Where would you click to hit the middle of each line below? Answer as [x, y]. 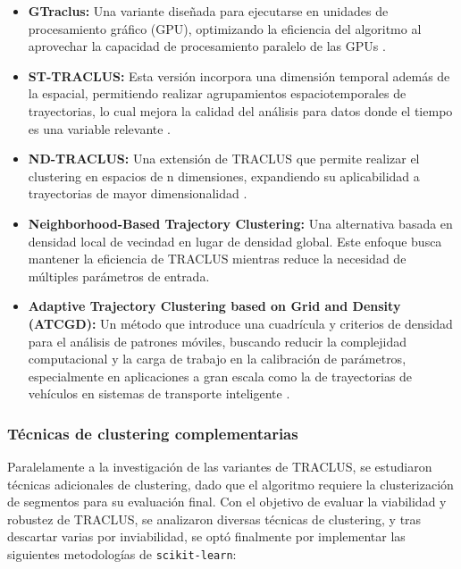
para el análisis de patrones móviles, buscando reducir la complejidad [218, 341]
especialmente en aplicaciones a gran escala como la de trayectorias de [220, 376]
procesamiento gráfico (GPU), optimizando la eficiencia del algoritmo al [225, 28]
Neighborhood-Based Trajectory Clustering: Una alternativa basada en [240, 223]
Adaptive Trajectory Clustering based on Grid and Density [214, 306]
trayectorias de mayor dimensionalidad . [138, 193]
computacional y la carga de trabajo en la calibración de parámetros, [217, 359]
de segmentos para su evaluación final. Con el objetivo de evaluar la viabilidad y [227, 502]
